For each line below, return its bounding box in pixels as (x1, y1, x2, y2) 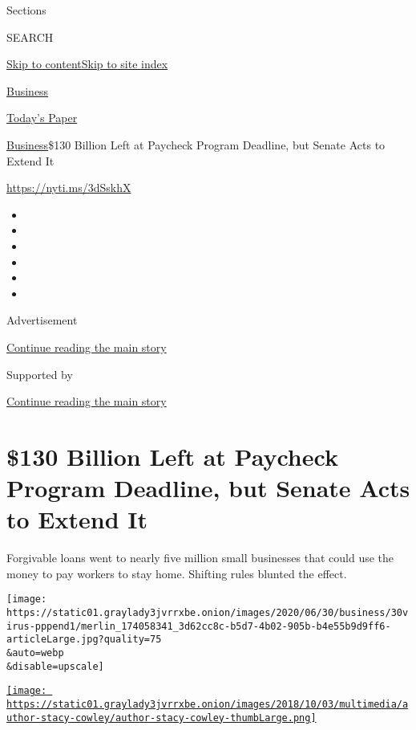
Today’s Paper (6, 109, 78, 126)
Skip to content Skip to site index (6, 55, 168, 72)
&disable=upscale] (6, 660, 104, 672)
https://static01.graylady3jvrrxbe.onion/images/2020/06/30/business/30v (6, 607, 409, 619)
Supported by (6, 365, 73, 382)
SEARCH (6, 28, 54, 45)
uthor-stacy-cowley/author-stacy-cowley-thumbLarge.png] (6, 712, 317, 724)
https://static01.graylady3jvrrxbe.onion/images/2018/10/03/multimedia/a (6, 698, 409, 710)
